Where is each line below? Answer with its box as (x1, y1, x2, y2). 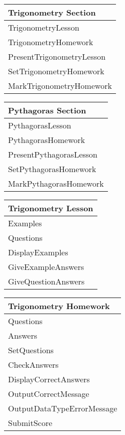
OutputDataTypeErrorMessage (8, 402, 117, 414)
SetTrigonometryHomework (8, 65, 104, 77)
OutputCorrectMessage (8, 388, 89, 399)
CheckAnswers (8, 359, 59, 370)
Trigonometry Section (8, 7, 96, 18)
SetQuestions (8, 344, 54, 356)
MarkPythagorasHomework (8, 178, 104, 189)
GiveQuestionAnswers (8, 275, 85, 287)
